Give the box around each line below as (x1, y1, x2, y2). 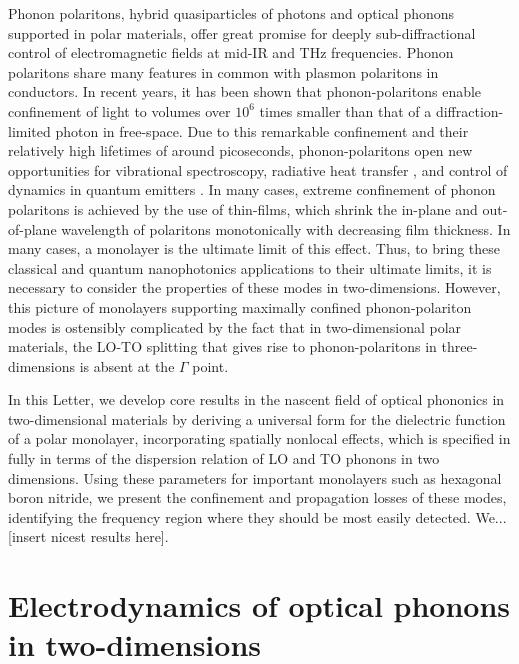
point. (192, 355, 229, 376)
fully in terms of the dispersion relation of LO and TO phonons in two (8, 448, 440, 469)
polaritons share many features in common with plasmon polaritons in (8, 61, 439, 82)
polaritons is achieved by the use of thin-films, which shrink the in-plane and (8, 198, 478, 219)
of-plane (8, 218, 57, 239)
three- (441, 336, 478, 357)
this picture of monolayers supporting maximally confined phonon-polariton (8, 296, 472, 317)
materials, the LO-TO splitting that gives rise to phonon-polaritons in (8, 336, 437, 357)
